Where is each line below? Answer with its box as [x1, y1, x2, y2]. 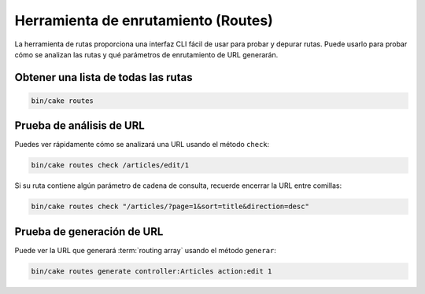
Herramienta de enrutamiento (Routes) [14, 12, 273, 29]
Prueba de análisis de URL [14, 119, 145, 133]
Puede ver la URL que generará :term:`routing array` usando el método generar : [14, 245, 277, 255]
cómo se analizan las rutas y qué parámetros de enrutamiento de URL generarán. [14, 50, 279, 59]
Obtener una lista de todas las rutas [14, 71, 193, 84]
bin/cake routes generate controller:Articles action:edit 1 [31, 266, 272, 275]
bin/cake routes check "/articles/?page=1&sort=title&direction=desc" [31, 202, 310, 211]
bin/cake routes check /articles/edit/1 [31, 161, 189, 170]
